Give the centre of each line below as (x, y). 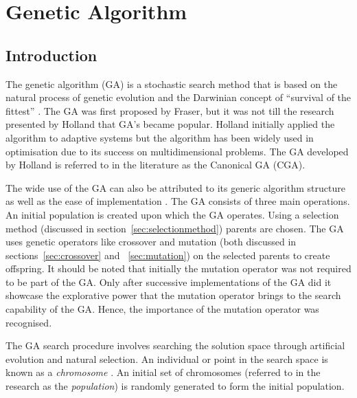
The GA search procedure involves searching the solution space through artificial (175, 345)
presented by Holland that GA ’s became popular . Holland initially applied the (170, 124)
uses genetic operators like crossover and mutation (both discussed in (151, 242)
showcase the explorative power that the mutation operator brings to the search (173, 295)
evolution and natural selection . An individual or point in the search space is (167, 358)
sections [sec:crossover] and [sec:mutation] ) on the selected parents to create (168, 255)
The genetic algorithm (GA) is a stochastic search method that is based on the (172, 84)
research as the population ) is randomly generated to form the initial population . (175, 386)
